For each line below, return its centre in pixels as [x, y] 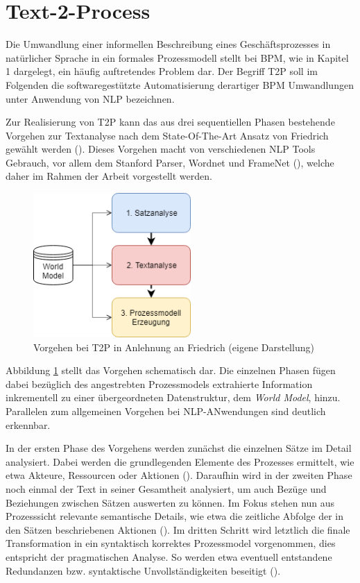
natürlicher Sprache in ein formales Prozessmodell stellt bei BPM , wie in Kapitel [177, 57]
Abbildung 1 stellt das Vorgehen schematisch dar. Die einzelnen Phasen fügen [171, 370]
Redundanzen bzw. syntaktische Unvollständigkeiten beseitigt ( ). [143, 570]
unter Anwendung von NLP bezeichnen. [90, 98]
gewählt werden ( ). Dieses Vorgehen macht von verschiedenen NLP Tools [161, 149]
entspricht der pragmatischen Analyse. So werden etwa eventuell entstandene [169, 556]
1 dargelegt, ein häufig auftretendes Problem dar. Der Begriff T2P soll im [162, 71]
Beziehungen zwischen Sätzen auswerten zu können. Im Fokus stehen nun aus [170, 502]
